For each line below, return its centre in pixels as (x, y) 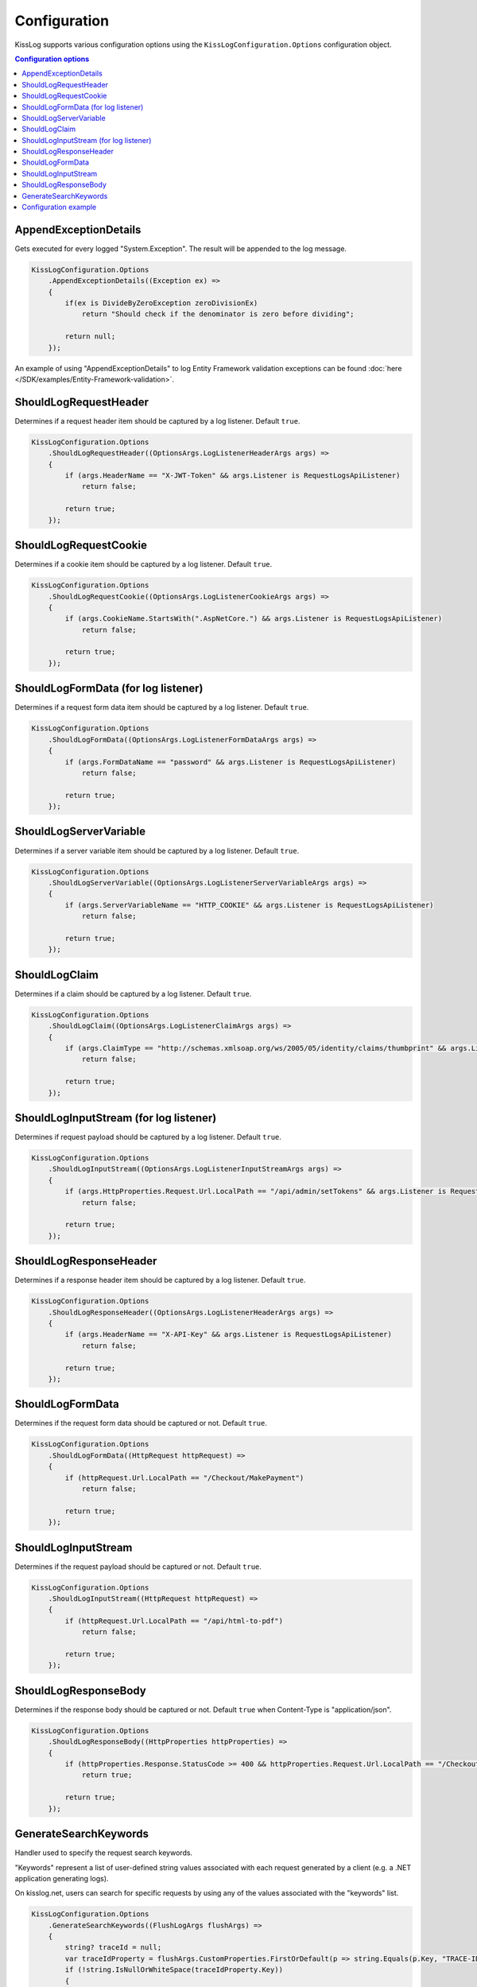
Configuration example (59, 207)
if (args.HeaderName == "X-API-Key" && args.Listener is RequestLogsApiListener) (229, 1334)
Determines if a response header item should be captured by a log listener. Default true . (160, 1280)
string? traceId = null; (113, 1948)
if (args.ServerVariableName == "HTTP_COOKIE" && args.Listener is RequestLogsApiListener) (249, 905)
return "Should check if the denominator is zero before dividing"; (218, 314)
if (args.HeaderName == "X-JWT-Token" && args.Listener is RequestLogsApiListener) (233, 476)
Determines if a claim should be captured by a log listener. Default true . (133, 993)
